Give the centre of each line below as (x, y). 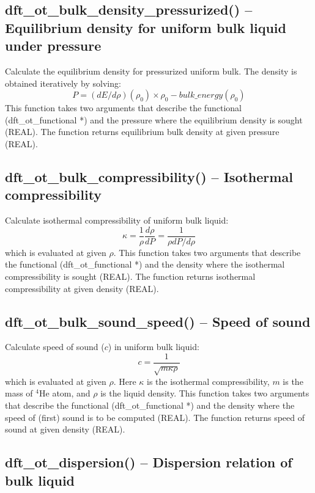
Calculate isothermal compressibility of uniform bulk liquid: (117, 220)
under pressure (53, 46)
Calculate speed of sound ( (55, 347)
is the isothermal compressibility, (208, 381)
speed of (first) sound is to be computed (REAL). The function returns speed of (155, 417)
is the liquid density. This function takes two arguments (205, 393)
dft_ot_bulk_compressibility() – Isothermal (149, 176)
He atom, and (65, 393)
